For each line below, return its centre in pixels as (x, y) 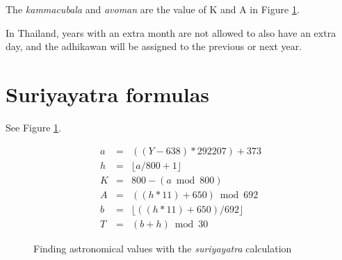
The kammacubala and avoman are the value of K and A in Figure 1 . (153, 9)
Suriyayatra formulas (108, 94)
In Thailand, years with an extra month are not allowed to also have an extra (171, 32)
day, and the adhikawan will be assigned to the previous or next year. (154, 46)
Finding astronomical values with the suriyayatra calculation (163, 248)
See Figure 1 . (33, 127)
